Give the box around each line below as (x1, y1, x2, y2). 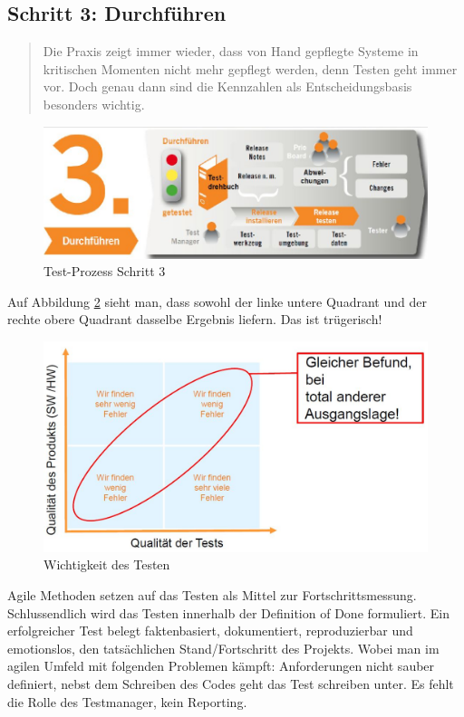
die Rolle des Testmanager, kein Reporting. (7, 692, 247, 711)
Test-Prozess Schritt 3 (43, 262, 166, 281)
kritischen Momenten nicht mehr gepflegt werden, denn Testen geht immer (43, 59, 458, 78)
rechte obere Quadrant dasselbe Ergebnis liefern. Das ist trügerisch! (7, 310, 382, 329)
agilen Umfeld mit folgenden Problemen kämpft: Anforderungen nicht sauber (7, 656, 435, 675)
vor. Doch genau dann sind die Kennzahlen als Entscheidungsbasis (43, 77, 412, 96)
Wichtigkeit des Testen (43, 555, 170, 574)
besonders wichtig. (43, 94, 145, 113)
